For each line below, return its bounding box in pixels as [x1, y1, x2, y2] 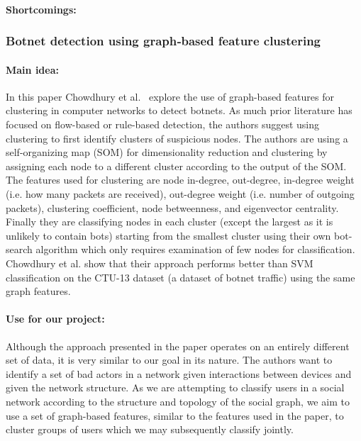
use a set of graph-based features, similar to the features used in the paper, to [6, 408, 344, 423]
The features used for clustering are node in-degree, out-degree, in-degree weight [6, 172, 355, 187]
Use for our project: [6, 311, 105, 326]
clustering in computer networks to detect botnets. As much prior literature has [6, 103, 352, 118]
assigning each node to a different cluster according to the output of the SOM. [6, 158, 347, 173]
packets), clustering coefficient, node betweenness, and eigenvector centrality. [6, 200, 339, 215]
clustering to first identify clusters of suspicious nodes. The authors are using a [6, 130, 348, 145]
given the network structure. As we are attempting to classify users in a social [6, 380, 345, 395]
